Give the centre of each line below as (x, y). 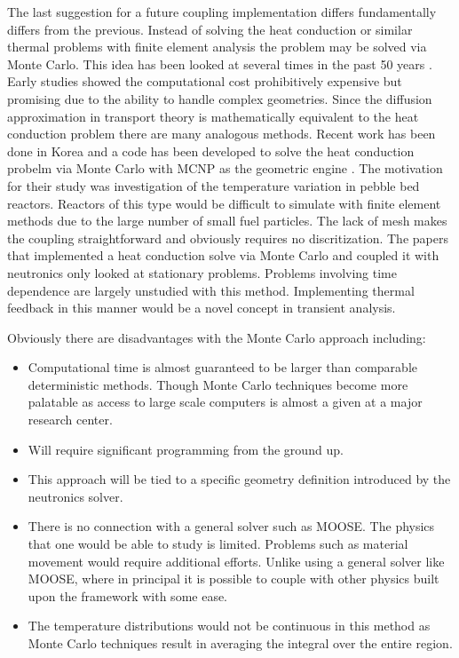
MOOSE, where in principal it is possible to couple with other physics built (233, 579)
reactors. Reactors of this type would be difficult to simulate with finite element (224, 203)
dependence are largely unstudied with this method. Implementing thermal (211, 290)
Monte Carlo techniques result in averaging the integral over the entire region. (240, 643)
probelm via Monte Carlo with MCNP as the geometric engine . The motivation (225, 168)
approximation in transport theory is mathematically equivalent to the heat (213, 116)
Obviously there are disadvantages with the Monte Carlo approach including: (217, 337)
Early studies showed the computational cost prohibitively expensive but (205, 81)
